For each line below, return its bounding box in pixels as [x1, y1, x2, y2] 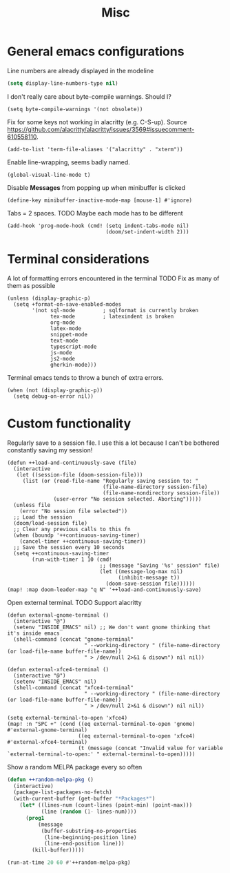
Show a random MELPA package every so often [7, 762, 143, 771]
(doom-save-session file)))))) [105, 580, 196, 587]
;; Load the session [13, 513, 72, 521]
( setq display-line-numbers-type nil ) [7, 79, 118, 87]
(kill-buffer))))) [32, 847, 85, 854]
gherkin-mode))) [50, 361, 97, 368]
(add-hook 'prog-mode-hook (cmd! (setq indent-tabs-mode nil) [7, 222, 189, 229]
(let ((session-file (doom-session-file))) [16, 471, 143, 478]
